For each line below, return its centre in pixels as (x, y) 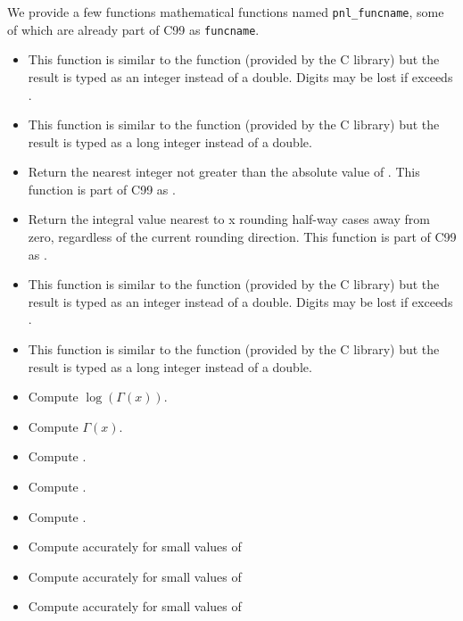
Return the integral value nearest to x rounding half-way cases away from (229, 219)
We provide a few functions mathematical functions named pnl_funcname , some (226, 12)
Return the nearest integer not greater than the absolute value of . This (224, 172)
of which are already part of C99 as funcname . (133, 29)
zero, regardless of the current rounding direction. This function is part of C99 (242, 237)
